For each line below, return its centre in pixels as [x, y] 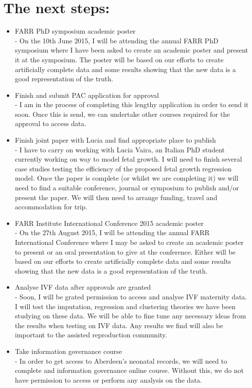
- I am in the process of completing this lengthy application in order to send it [132, 104]
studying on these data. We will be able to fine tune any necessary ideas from [130, 316]
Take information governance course [68, 351]
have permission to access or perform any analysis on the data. [108, 379]
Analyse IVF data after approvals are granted [83, 287]
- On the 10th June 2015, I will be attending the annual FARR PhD [117, 40]
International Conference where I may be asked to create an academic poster [129, 242]
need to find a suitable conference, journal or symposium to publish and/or [127, 188]
